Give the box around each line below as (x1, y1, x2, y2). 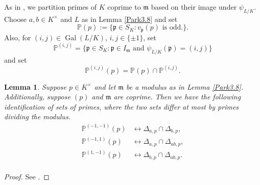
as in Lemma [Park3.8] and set (81, 13, 178, 24)
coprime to (107, 2, 141, 12)
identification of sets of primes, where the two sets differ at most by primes (4, 101, 239, 112)
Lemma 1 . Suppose (4, 81, 67, 92)
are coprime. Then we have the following (113, 91, 241, 102)
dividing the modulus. (4, 111, 70, 122)
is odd (162, 24, 181, 32)
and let (94, 81, 116, 92)
